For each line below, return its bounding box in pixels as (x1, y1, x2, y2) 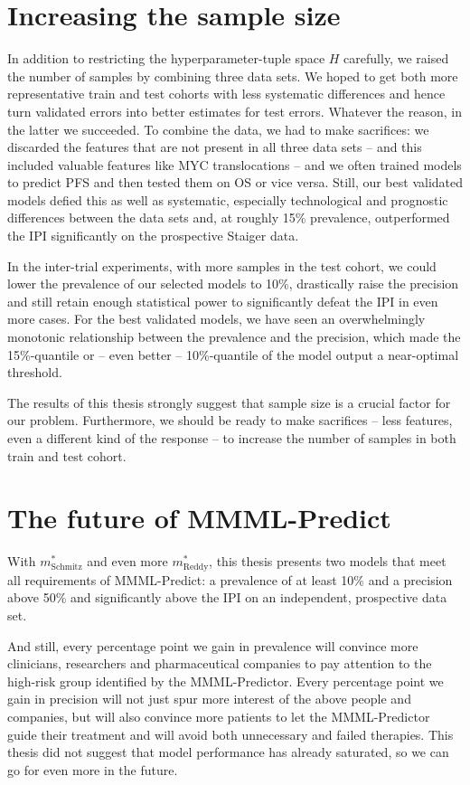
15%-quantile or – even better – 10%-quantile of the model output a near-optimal (7, 345, 459, 364)
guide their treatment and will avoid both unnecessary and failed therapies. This (7, 724, 454, 743)
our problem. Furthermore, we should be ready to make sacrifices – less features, (7, 411, 453, 430)
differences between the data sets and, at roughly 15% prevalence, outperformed (7, 208, 450, 227)
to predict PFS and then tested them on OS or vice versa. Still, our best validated (7, 173, 464, 192)
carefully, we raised (343, 49, 449, 68)
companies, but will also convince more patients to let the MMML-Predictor (7, 706, 430, 725)
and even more (87, 552, 168, 571)
